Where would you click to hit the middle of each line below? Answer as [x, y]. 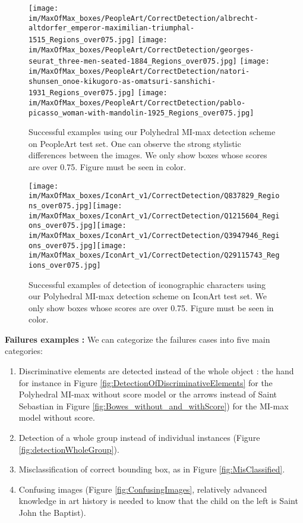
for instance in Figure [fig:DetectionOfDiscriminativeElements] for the [146, 382]
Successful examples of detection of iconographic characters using [147, 284]
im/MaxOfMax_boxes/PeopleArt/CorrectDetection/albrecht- [143, 18]
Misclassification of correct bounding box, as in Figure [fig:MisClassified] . [152, 469]
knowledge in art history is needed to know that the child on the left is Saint [158, 501]
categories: [24, 351]
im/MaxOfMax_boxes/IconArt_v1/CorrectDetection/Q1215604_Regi [154, 216]
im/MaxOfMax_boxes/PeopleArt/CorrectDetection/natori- [139, 71]
